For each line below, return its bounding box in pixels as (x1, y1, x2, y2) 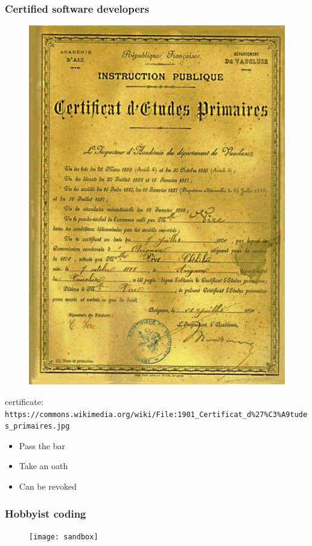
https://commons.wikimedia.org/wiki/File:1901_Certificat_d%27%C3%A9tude (5, 410, 308, 419)
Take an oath (19, 459, 68, 472)
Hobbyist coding (5, 505, 86, 521)
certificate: (5, 395, 43, 407)
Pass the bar (19, 439, 66, 452)
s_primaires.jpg (5, 422, 70, 431)
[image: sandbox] (29, 532, 98, 541)
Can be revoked (19, 480, 77, 493)
